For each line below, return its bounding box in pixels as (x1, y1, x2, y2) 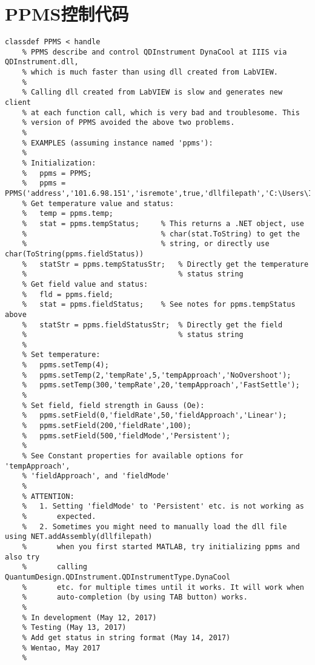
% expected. (22, 512, 96, 521)
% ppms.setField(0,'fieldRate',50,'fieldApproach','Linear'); (22, 411, 287, 420)
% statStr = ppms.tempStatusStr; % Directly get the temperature (22, 259, 309, 269)
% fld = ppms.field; (22, 290, 113, 299)
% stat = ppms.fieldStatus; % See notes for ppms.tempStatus (22, 300, 296, 309)
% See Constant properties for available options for (22, 452, 244, 461)
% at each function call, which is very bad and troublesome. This (22, 108, 300, 117)
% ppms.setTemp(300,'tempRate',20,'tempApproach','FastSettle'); (22, 381, 300, 390)
